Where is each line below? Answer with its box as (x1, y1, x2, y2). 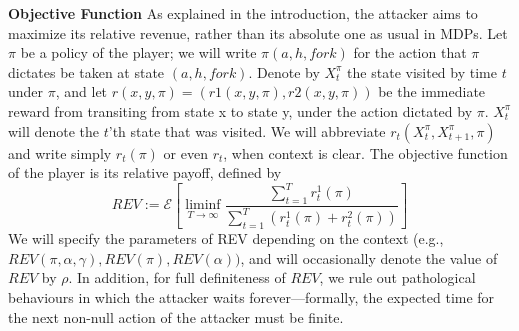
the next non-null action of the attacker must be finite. (8, 306, 344, 327)
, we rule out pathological (319, 267, 476, 288)
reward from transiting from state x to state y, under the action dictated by (8, 100, 473, 121)
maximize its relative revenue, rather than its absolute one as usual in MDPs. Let (8, 22, 508, 43)
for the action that (353, 42, 467, 63)
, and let (55, 81, 108, 102)
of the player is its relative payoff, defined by (8, 162, 282, 183)
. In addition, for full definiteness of (68, 267, 286, 288)
